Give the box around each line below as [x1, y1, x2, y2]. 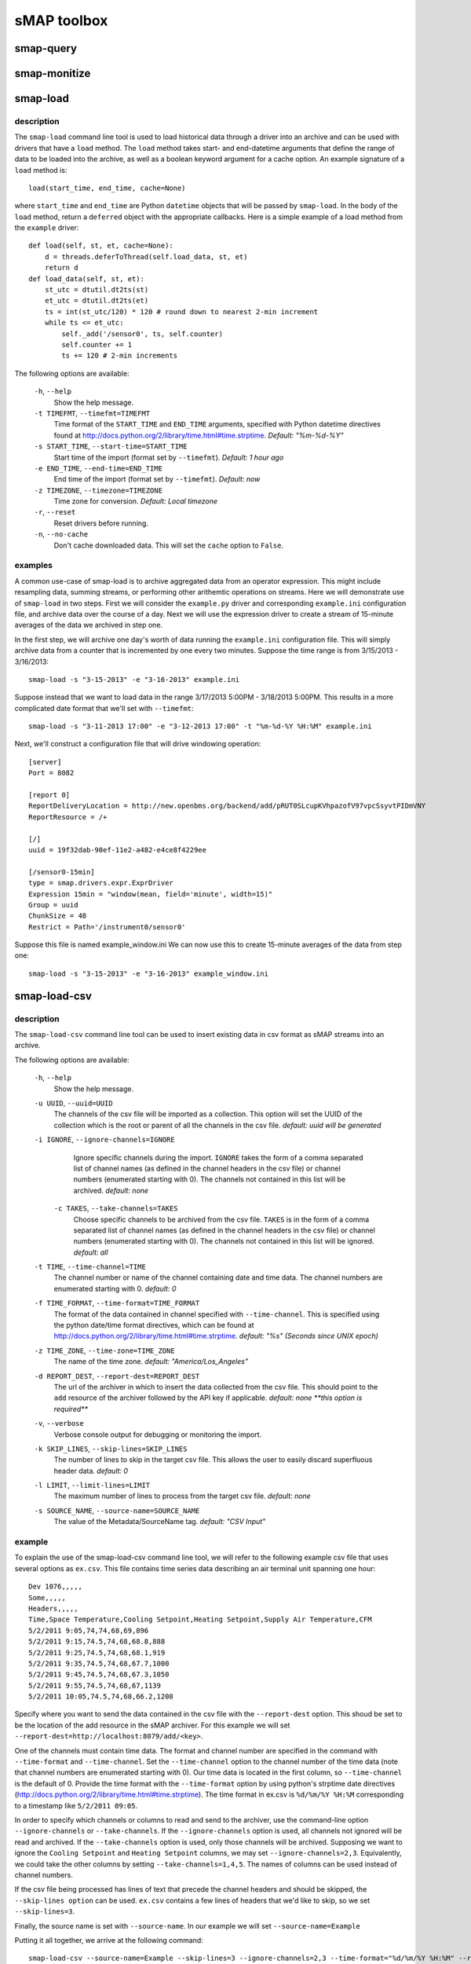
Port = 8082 [28, 768, 75, 778]
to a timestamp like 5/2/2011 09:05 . [14, 1801, 137, 1810]
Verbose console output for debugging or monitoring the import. [53, 1430, 262, 1439]
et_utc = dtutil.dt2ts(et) [44, 296, 149, 306]
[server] [28, 757, 62, 766]
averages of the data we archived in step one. [14, 621, 163, 630]
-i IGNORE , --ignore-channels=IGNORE [34, 1135, 176, 1145]
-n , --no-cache [34, 529, 89, 539]
